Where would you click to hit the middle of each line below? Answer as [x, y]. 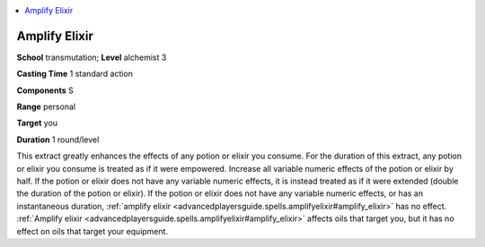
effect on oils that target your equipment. [93, 231]
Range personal [46, 106]
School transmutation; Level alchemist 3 [92, 57]
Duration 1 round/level [58, 140]
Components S [45, 90]
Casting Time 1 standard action [75, 74]
